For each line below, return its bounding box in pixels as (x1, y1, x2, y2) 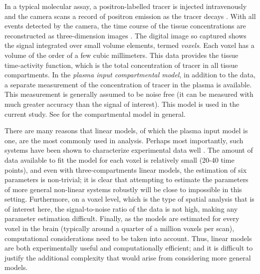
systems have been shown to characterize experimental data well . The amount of (4, 145, 253, 155)
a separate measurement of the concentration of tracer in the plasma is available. (4, 79, 252, 89)
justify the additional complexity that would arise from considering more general (4, 252, 251, 263)
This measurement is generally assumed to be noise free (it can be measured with (4, 89, 254, 99)
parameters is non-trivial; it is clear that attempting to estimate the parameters (4, 174, 249, 185)
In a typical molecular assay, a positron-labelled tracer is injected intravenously (4, 1, 247, 11)
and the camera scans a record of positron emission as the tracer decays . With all (4, 10, 256, 21)
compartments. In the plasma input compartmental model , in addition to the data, (4, 69, 256, 80)
